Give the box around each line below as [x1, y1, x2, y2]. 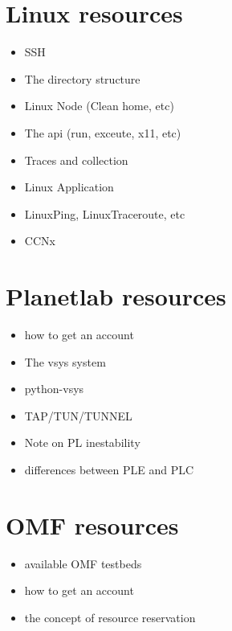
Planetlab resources [6, 280, 226, 313]
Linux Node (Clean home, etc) [24, 97, 174, 114]
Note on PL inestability [24, 434, 140, 451]
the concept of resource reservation [24, 608, 196, 625]
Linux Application [24, 178, 114, 195]
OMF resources [6, 508, 179, 541]
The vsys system [24, 353, 106, 370]
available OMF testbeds [24, 555, 142, 572]
